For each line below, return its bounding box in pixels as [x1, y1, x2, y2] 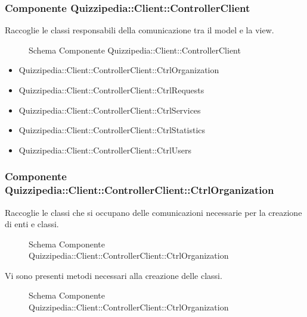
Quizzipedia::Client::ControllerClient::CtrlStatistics [18, 124, 206, 136]
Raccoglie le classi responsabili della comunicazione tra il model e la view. [5, 24, 274, 36]
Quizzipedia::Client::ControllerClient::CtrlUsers [18, 143, 192, 156]
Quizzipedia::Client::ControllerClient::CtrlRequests [18, 84, 204, 96]
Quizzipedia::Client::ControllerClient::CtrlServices [18, 103, 201, 116]
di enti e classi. [5, 218, 59, 230]
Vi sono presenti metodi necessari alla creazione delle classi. [5, 269, 222, 281]
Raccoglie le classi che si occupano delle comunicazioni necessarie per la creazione [5, 206, 302, 218]
